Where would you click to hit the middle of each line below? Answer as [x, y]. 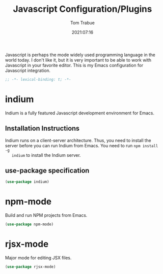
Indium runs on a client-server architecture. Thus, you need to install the [78, 140]
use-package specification [47, 170]
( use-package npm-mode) [29, 224]
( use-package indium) [27, 182]
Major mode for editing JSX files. [38, 258]
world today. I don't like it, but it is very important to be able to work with [78, 60]
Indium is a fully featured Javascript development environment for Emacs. [80, 113]
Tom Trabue [82, 23]
